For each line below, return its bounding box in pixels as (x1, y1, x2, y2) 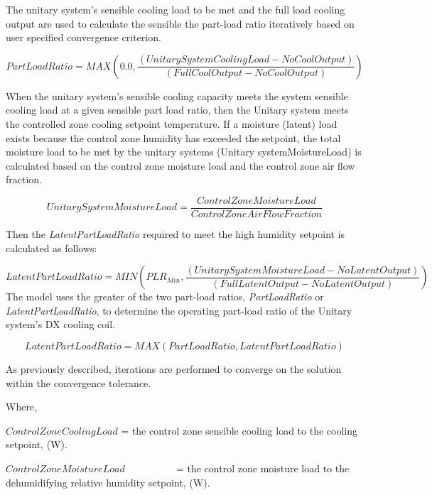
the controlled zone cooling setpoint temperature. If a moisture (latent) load (6, 116, 337, 131)
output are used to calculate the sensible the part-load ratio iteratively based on (6, 16, 355, 31)
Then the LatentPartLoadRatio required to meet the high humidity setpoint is (6, 227, 345, 241)
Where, (6, 399, 37, 414)
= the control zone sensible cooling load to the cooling (121, 423, 357, 437)
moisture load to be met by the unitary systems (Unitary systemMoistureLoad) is (6, 144, 362, 159)
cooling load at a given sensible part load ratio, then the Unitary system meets (6, 102, 349, 117)
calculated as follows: (6, 240, 97, 255)
